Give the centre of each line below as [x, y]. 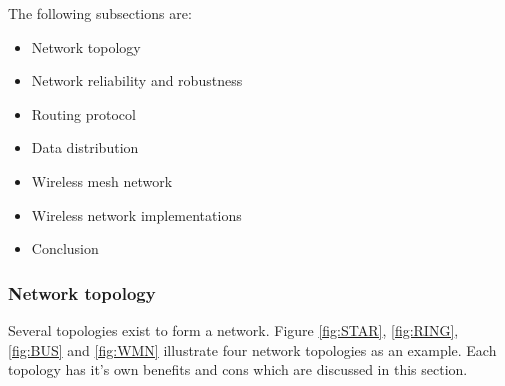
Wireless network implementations [136, 214]
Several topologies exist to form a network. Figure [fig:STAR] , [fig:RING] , [233, 329]
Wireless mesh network [102, 180]
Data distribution [85, 147]
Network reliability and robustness [137, 80]
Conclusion [65, 248]
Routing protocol [83, 113]
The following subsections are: [100, 13]
